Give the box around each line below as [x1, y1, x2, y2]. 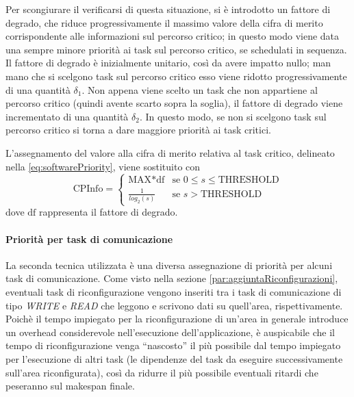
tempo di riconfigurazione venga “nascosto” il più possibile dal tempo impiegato [5, 338, 341, 353]
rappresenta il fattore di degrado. [39, 205, 178, 219]
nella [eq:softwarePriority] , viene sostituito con [5, 159, 201, 173]
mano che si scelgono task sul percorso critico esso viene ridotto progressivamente [5, 68, 347, 83]
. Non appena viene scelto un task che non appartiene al [81, 82, 318, 97]
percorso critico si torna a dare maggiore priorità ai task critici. [5, 123, 271, 137]
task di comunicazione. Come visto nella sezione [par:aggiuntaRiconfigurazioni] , [5, 271, 338, 285]
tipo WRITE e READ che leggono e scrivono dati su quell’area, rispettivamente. [5, 298, 343, 312]
